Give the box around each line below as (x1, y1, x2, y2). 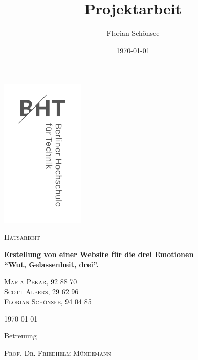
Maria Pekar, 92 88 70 (4, 276, 77, 287)
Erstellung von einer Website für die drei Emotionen (4, 248, 194, 259)
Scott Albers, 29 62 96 (4, 286, 79, 297)
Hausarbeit (4, 231, 40, 242)
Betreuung (4, 330, 37, 341)
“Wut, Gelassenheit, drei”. (4, 259, 99, 269)
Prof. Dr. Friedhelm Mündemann (4, 348, 111, 358)
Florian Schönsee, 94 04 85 (4, 296, 92, 307)
